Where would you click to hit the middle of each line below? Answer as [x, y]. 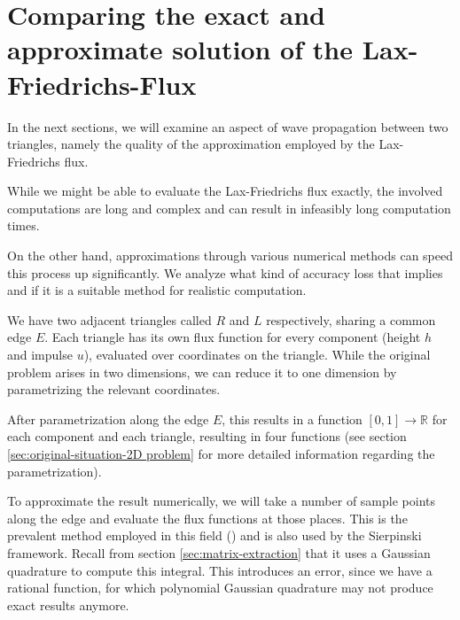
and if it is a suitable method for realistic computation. [157, 290]
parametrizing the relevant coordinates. [114, 389]
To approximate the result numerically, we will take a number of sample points [221, 501]
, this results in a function [292, 418]
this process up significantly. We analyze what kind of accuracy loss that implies [225, 272]
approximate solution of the [180, 49]
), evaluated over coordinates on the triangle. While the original [257, 355]
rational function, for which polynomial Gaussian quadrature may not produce [220, 588]
